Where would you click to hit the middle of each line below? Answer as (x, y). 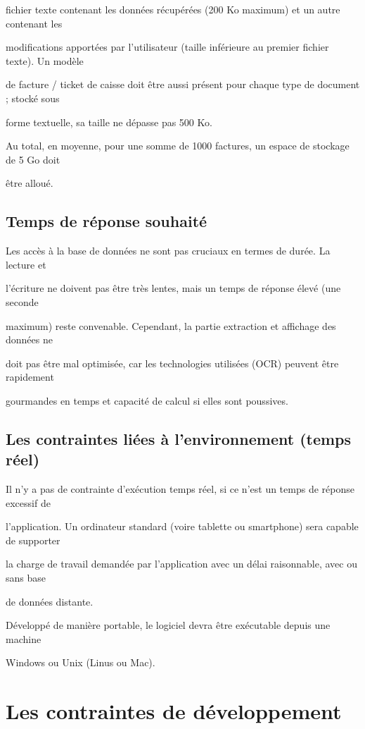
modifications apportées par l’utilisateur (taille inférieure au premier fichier (167, 47)
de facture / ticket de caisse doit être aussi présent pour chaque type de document (183, 84)
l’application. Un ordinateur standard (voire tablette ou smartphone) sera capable (182, 526)
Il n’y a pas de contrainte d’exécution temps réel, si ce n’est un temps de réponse (180, 489)
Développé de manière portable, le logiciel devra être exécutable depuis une (168, 625)
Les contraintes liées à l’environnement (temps (179, 438)
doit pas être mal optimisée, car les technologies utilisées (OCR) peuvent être (172, 363)
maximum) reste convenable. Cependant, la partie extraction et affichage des (171, 325)
